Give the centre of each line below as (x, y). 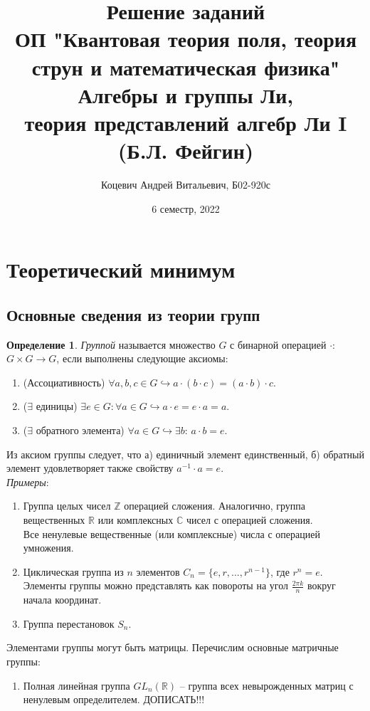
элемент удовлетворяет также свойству (90, 468)
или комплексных (136, 519)
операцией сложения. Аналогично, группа (215, 506)
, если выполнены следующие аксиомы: (142, 358)
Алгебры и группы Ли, (186, 94)
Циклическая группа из (73, 571)
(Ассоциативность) (64, 382)
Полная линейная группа (76, 685)
